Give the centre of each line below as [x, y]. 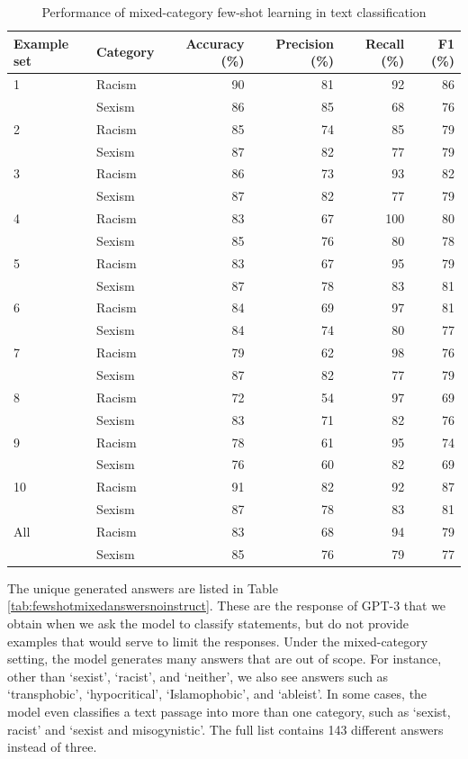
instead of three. [52, 747]
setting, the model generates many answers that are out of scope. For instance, [225, 659]
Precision [305, 43]
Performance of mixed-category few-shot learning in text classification [234, 12]
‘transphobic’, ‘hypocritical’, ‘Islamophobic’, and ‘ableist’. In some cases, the [217, 694]
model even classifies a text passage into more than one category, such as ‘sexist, [229, 711]
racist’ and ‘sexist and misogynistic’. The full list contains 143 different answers [225, 729]
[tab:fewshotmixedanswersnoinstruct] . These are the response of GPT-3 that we [227, 605]
